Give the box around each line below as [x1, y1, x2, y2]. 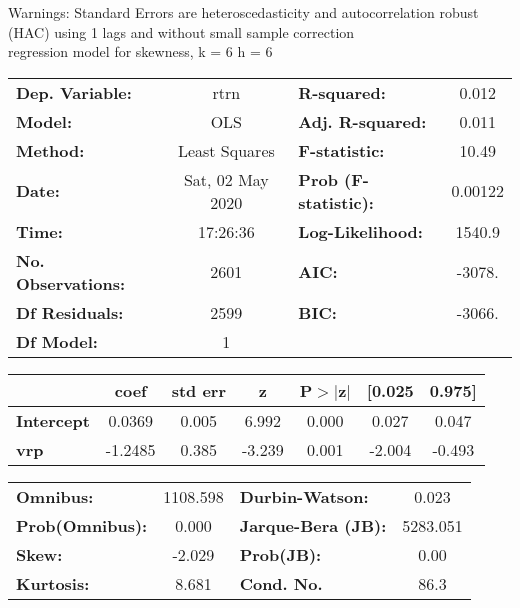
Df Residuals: [16, 300, 124, 324]
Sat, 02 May [183, 167, 269, 191]
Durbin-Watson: [239, 484, 369, 508]
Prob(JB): [239, 542, 322, 566]
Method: [16, 138, 85, 162]
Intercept [16, 408, 90, 432]
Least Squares [177, 138, 275, 162]
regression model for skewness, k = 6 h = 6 [8, 41, 273, 62]
